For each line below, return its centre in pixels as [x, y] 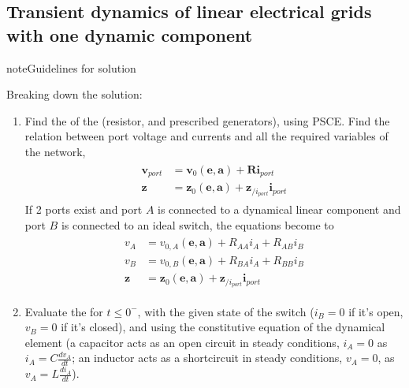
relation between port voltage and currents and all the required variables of [206, 136]
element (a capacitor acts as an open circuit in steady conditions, [182, 342]
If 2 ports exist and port [84, 209]
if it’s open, [376, 311]
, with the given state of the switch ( [226, 311]
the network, [55, 151]
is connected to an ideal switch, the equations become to [197, 224]
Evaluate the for [64, 311]
